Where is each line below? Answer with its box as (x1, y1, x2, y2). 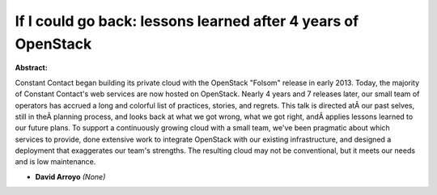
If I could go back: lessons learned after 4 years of (15, 12, 359, 30)
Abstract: (15, 63, 48, 73)
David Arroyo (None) (35, 172, 106, 181)
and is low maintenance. (15, 157, 96, 167)
